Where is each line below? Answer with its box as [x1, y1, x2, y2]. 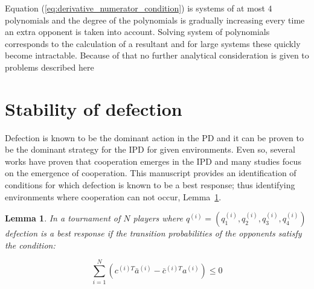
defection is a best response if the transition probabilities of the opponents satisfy [5, 227, 302, 240]
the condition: [5, 238, 56, 251]
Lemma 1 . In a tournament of [5, 212, 121, 224]
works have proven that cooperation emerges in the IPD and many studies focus [5, 154, 301, 167]
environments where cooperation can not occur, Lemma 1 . [5, 190, 222, 203]
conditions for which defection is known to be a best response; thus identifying [5, 179, 295, 191]
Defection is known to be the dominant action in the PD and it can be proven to [5, 131, 304, 144]
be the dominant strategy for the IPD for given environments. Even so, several [5, 143, 295, 156]
